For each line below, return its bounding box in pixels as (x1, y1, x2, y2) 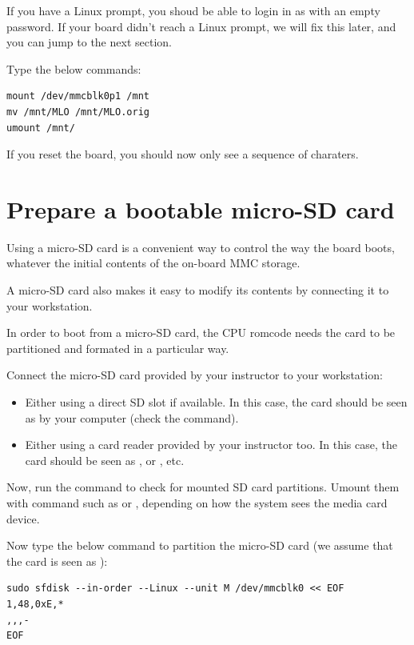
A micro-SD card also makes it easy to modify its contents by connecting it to (6, 282, 389, 298)
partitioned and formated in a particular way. (6, 339, 229, 356)
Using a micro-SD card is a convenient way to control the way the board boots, (6, 238, 395, 255)
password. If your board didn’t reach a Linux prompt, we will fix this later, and (6, 18, 396, 34)
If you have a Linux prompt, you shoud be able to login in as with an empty (6, 2, 380, 18)
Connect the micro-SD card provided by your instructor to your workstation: (6, 367, 383, 383)
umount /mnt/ (6, 122, 75, 134)
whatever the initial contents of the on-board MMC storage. (6, 254, 301, 271)
